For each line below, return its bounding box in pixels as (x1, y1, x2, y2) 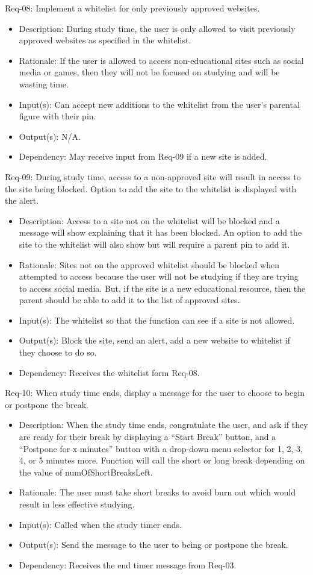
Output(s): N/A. (19, 130, 81, 142)
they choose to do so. (19, 346, 97, 359)
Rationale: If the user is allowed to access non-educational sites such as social (19, 54, 304, 66)
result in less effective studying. (19, 498, 135, 510)
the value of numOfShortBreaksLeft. (19, 465, 153, 478)
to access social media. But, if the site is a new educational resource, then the (19, 281, 306, 294)
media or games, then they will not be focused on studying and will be (19, 66, 280, 78)
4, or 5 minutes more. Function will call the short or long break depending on (19, 454, 305, 467)
